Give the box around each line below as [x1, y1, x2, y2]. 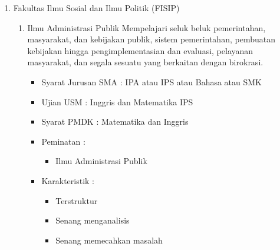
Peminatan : [41, 135, 85, 147]
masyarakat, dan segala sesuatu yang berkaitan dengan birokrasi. [27, 56, 263, 68]
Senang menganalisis [55, 214, 130, 226]
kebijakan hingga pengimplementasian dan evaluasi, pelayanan [27, 44, 253, 56]
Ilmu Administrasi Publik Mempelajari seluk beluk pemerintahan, [27, 21, 266, 34]
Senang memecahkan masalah [55, 234, 163, 246]
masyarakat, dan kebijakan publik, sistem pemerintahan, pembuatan [27, 33, 275, 45]
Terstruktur [55, 194, 98, 206]
